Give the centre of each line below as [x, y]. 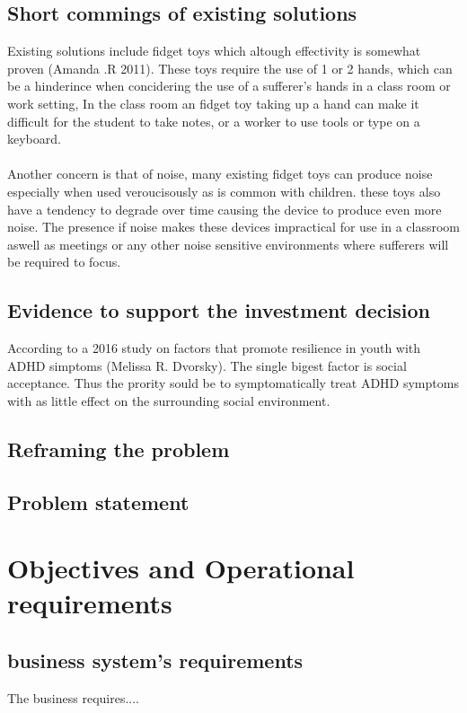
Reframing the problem [119, 449]
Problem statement [98, 502]
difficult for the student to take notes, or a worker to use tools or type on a [214, 121]
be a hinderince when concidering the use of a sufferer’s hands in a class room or [229, 86]
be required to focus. [64, 262]
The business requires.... [73, 697]
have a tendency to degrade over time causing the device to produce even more [225, 209]
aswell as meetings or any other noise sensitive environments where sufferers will [228, 244]
